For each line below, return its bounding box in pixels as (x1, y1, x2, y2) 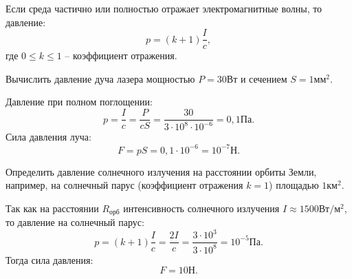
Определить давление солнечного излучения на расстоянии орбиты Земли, (5, 164, 317, 178)
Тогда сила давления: (5, 252, 93, 267)
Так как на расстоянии (5, 200, 99, 215)
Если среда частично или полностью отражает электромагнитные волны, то (5, 1, 322, 15)
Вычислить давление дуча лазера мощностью (5, 71, 195, 85)
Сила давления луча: (5, 130, 91, 144)
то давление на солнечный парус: (5, 215, 144, 229)
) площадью (269, 178, 319, 192)
